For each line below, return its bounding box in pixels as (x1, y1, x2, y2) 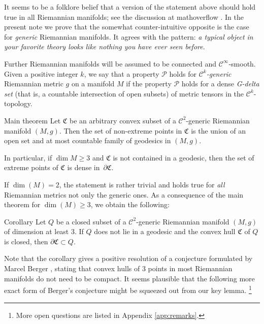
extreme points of (4, 162, 58, 173)
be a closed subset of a (56, 216, 126, 226)
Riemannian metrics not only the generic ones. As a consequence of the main (4, 189, 244, 200)
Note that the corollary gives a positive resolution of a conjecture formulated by (4, 253, 253, 264)
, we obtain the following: (90, 199, 170, 210)
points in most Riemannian (148, 263, 233, 274)
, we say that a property (84, 68, 159, 79)
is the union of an (191, 125, 246, 136)
